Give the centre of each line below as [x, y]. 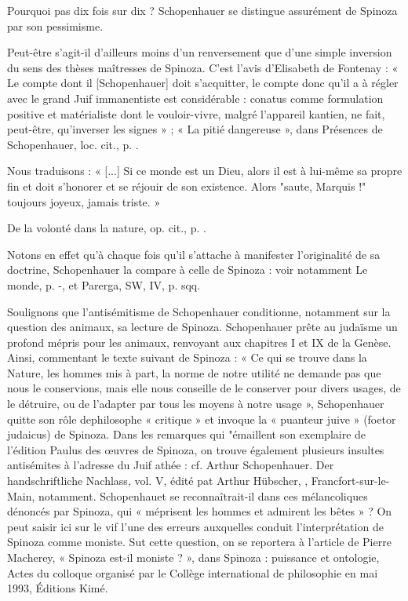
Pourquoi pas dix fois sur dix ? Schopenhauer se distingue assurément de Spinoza [202, 10]
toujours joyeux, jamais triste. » [84, 201]
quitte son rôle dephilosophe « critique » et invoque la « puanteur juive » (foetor [202, 419]
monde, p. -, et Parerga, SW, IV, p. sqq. [104, 284]
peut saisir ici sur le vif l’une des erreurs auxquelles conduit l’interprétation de [195, 526]
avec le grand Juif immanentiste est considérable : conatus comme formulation [195, 98]
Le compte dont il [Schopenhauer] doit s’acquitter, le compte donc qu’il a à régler [203, 83]
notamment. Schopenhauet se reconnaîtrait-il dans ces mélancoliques [203, 495]
